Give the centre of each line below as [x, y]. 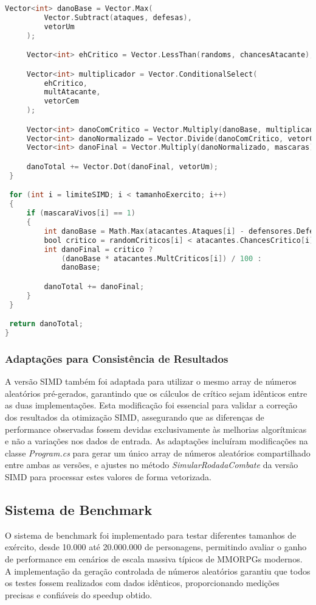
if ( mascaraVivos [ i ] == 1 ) [81, 213]
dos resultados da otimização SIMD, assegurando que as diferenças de [135, 417]
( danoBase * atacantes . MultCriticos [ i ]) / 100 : [162, 258]
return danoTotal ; [46, 324]
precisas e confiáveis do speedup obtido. [79, 594]
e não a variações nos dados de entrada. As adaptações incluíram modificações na [156, 441]
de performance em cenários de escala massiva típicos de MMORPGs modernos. [154, 558]
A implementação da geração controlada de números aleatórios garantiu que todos [158, 571]
